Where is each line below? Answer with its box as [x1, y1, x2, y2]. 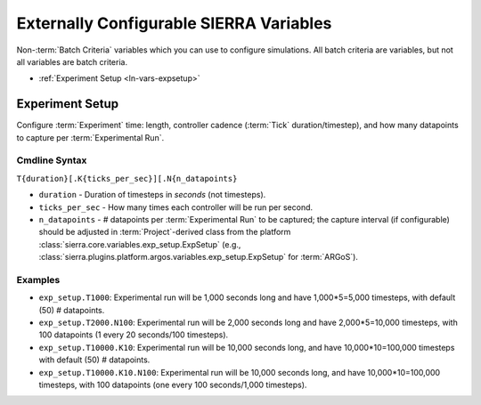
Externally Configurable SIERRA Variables [16, 13, 332, 33]
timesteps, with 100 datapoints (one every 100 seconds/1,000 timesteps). [38, 379, 307, 390]
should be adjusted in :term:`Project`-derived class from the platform [38, 227, 291, 238]
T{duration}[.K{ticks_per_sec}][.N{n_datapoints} [16, 174, 238, 183]
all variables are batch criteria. [16, 56, 128, 67]
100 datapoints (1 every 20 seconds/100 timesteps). [38, 329, 229, 340]
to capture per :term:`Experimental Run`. [16, 132, 165, 142]
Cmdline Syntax [16, 154, 87, 166]
